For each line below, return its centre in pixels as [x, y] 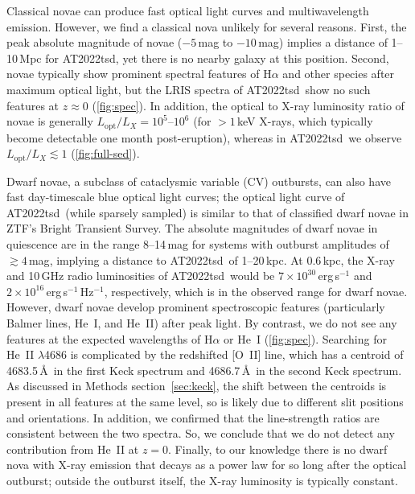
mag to [216, 42]
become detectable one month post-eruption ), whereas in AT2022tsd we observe [204, 137]
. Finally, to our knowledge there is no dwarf [278, 449]
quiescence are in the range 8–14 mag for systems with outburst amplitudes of [198, 244]
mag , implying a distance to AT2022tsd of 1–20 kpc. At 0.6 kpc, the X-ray [212, 259]
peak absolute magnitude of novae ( [95, 42]
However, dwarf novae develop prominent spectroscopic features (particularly [196, 307]
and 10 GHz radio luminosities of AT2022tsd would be [141, 276]
